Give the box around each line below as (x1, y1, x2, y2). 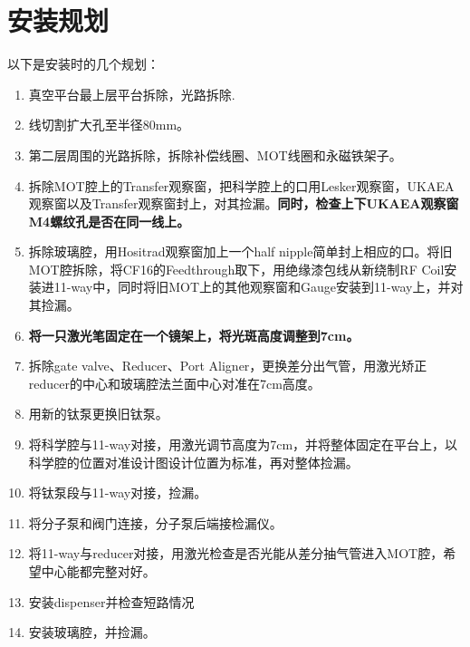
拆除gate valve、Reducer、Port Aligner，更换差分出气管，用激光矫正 (28, 356, 427, 375)
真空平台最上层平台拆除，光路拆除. (28, 84, 235, 103)
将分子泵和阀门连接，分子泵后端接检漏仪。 (28, 513, 283, 532)
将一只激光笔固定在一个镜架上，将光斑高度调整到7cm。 (28, 325, 360, 344)
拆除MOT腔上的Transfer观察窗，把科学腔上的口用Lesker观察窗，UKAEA (28, 176, 455, 195)
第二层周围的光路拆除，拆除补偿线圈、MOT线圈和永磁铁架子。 (28, 145, 402, 164)
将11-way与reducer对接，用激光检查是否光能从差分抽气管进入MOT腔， (28, 544, 444, 563)
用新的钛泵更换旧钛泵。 (28, 404, 168, 423)
